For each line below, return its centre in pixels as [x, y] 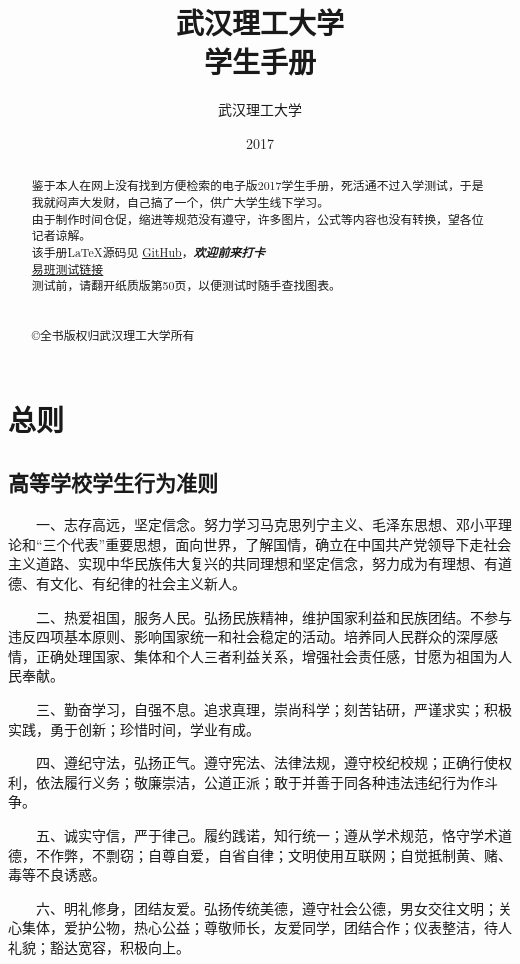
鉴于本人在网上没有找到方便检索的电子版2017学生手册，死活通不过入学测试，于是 [257, 185]
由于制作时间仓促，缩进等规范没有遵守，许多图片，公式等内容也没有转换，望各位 [257, 218]
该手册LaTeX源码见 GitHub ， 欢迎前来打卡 [148, 251]
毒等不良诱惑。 [57, 874]
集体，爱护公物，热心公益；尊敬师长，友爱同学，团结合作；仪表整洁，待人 [266, 927]
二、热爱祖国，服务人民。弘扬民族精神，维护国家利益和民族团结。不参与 [273, 616]
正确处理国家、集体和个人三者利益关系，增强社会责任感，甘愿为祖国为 [266, 655]
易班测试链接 [67, 268]
